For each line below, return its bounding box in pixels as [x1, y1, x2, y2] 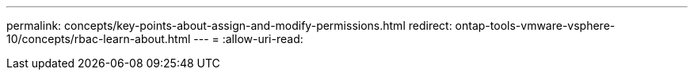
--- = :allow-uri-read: [193, 32, 303, 45]
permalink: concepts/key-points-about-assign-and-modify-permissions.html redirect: [6, 19, 452, 32]
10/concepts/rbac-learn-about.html [6, 32, 191, 45]
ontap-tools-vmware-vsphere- [455, 19, 616, 32]
